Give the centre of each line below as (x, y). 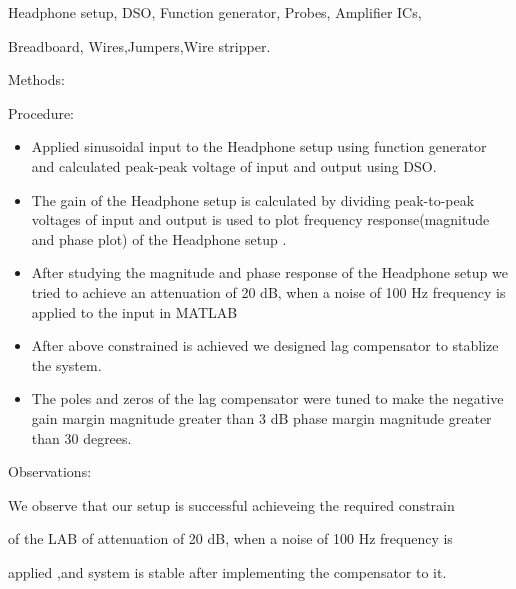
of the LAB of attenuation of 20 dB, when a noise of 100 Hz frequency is (230, 538)
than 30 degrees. (81, 437)
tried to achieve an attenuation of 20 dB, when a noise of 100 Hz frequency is (268, 291)
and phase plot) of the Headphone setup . (159, 238)
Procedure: (41, 112)
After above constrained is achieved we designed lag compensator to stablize (265, 345)
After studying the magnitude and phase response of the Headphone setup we (269, 272)
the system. (66, 364)
